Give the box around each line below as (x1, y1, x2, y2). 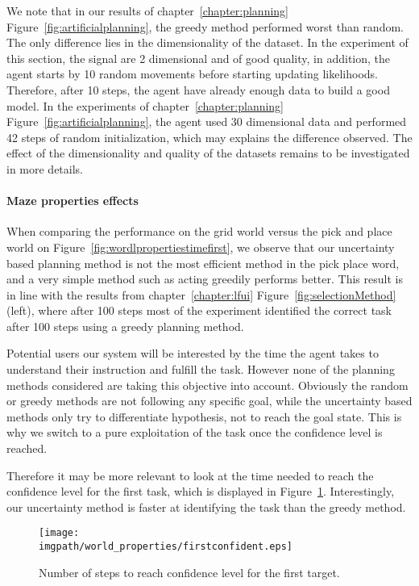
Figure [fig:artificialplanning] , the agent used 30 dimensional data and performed (6, 113, 407, 130)
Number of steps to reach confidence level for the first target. (39, 563, 340, 580)
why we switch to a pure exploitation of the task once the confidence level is (6, 424, 383, 441)
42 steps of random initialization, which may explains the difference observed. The (6, 128, 413, 145)
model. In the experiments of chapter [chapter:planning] (6, 97, 284, 114)
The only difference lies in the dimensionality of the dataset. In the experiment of (6, 34, 409, 51)
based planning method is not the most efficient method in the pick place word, (6, 254, 400, 271)
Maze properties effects (6, 192, 139, 209)
